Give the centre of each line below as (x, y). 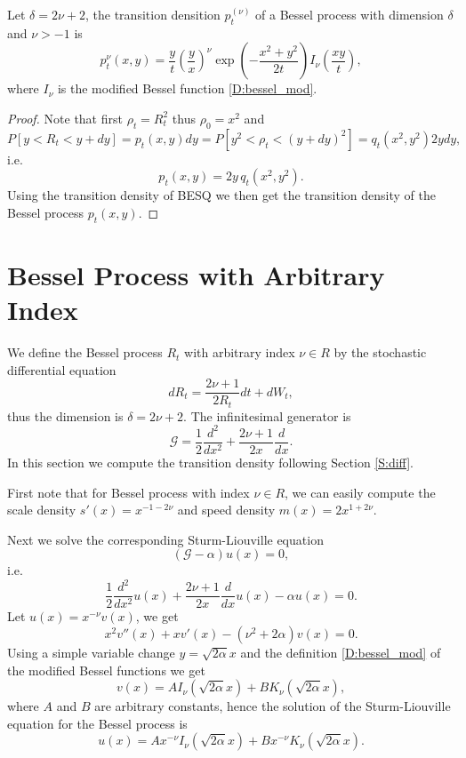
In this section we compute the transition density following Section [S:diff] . (210, 462)
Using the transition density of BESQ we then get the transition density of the (221, 195)
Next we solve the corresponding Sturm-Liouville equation (165, 539)
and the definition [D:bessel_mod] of (341, 653)
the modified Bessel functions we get (106, 670)
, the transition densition (153, 14)
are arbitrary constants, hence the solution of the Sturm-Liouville (273, 706)
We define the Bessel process (85, 352)
